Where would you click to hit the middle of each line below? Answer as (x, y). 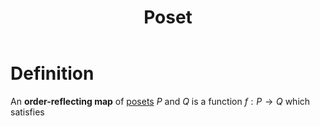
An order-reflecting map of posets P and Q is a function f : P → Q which (160, 101)
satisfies (27, 112)
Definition (52, 73)
